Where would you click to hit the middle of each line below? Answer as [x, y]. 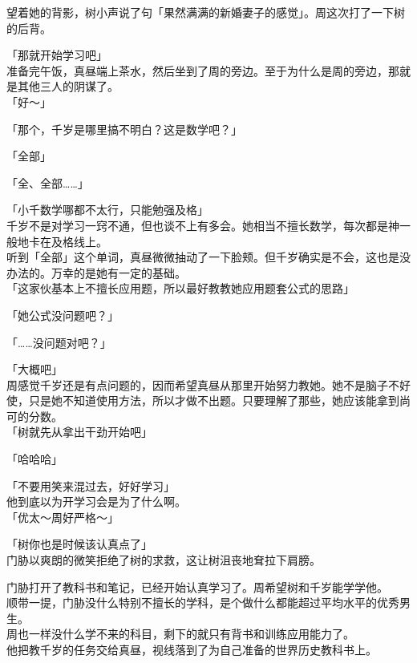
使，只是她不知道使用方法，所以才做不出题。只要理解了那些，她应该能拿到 [203, 400]
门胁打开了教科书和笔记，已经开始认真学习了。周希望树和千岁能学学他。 [197, 586]
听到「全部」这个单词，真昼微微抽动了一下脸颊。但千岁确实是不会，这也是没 [208, 257]
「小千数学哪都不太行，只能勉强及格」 [107, 210]
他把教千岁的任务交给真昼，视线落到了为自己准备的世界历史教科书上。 [192, 649]
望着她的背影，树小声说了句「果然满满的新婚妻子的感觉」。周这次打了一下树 [206, 12]
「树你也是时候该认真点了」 [79, 544]
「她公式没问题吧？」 [63, 315]
